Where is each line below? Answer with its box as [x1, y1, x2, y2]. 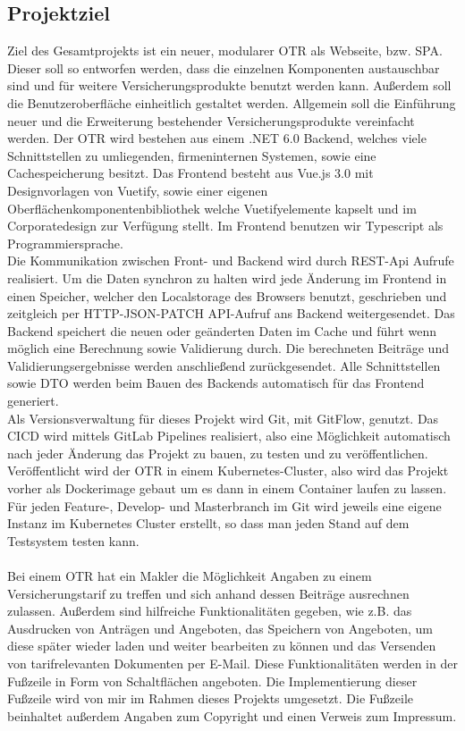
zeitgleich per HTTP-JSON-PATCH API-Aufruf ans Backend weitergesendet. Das [7, 304, 455, 323]
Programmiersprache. [7, 233, 123, 252]
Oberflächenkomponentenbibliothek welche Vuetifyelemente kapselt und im [7, 198, 417, 217]
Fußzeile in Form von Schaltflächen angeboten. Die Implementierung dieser [7, 671, 418, 690]
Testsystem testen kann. [7, 531, 139, 550]
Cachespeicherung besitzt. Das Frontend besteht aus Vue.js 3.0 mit [7, 164, 374, 182]
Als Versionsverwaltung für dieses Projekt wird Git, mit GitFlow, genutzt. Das [7, 408, 439, 427]
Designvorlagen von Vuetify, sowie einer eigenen [7, 181, 268, 199]
